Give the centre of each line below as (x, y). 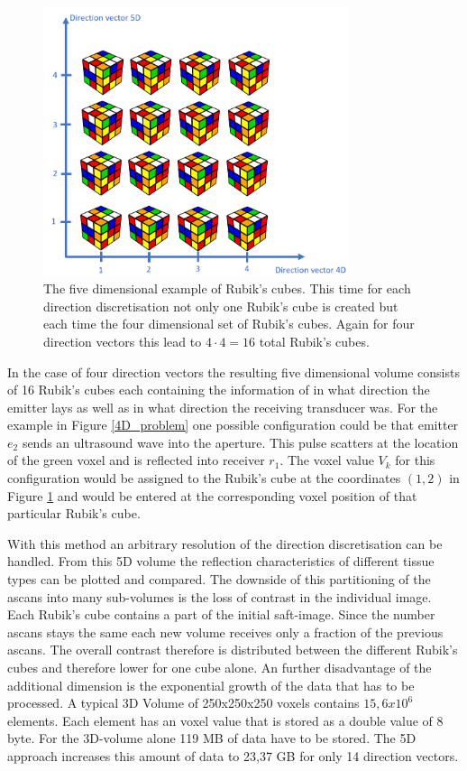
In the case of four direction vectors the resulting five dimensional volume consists (233, 372)
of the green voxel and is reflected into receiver (136, 460)
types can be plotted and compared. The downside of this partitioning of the (219, 579)
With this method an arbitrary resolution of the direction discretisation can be (225, 543)
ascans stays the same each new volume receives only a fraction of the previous (225, 632)
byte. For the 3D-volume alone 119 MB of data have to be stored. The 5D (212, 738)
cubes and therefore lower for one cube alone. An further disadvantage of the (220, 667)
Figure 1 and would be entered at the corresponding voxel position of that (212, 495)
